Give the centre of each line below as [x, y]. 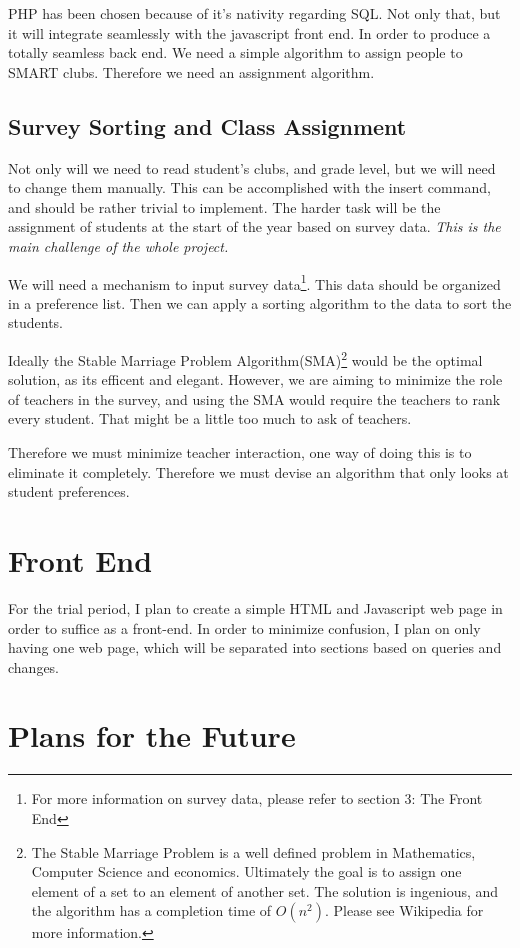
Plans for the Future [152, 735]
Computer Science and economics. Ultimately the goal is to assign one [246, 871]
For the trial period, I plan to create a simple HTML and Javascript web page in [255, 607]
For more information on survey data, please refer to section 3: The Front [257, 798]
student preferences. [69, 491]
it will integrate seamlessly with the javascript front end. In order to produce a [249, 32]
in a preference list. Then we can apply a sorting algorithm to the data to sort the [260, 302]
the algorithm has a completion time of [151, 910]
